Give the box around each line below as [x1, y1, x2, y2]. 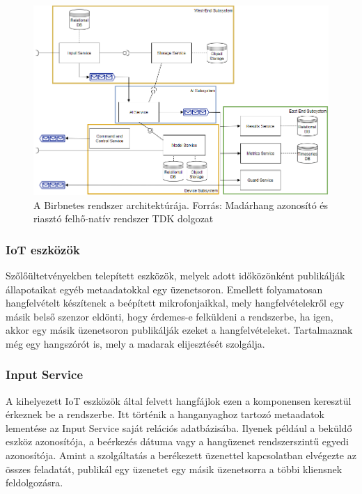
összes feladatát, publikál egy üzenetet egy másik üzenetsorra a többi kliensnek [6, 461, 343, 476]
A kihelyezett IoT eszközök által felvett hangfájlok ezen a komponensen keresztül [6, 393, 352, 408]
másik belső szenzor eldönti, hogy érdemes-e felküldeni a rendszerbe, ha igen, [6, 309, 333, 323]
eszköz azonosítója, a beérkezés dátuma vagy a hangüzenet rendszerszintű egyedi [6, 434, 349, 449]
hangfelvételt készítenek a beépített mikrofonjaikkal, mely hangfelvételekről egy [6, 295, 345, 310]
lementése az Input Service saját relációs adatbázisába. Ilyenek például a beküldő [6, 420, 352, 435]
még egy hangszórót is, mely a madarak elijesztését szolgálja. [6, 336, 265, 350]
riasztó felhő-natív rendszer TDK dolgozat [33, 211, 214, 226]
